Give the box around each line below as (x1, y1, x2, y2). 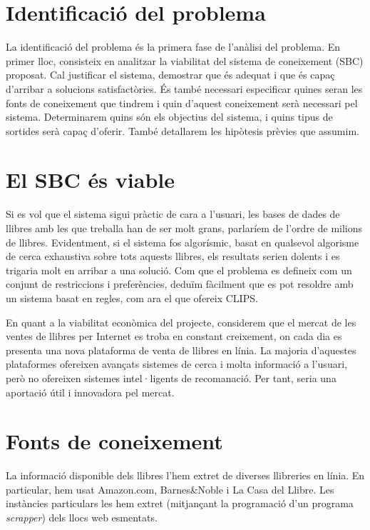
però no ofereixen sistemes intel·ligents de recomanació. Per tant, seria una (6, 370, 336, 385)
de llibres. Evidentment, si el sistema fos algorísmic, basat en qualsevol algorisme (6, 234, 359, 249)
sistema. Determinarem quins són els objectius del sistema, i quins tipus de (6, 109, 333, 124)
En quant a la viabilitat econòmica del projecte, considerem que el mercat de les (6, 314, 356, 329)
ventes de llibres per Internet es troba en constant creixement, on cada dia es (6, 329, 342, 344)
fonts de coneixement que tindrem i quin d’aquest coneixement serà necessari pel (6, 95, 358, 110)
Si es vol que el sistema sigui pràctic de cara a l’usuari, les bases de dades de (6, 206, 340, 221)
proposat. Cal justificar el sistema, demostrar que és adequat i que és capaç (6, 67, 335, 82)
